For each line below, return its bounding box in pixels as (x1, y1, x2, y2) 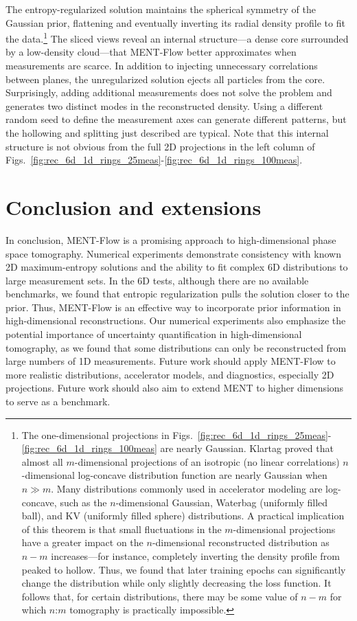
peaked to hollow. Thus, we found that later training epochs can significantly (21, 562, 346, 576)
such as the (60, 495, 107, 509)
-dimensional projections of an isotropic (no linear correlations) (74, 454, 340, 468)
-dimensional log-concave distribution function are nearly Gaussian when (21, 468, 327, 482)
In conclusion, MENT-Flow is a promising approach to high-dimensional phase (5, 232, 336, 247)
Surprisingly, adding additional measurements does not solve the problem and (5, 85, 332, 100)
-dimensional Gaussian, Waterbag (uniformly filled (115, 495, 328, 509)
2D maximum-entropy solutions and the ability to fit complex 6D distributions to (5, 260, 348, 274)
